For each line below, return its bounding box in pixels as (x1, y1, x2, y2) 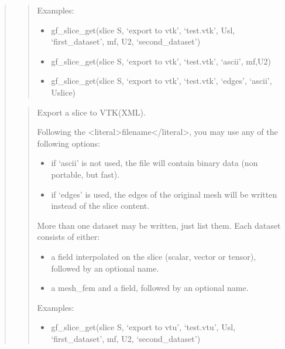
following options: (37, 137, 101, 149)
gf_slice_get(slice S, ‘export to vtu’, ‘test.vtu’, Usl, (51, 321, 235, 333)
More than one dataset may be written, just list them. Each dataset (37, 219, 281, 231)
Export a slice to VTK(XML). (37, 106, 146, 118)
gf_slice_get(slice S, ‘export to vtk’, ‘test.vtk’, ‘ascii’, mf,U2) (51, 55, 272, 67)
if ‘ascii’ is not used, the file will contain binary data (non (51, 157, 258, 169)
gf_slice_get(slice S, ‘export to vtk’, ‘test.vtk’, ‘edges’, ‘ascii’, (51, 74, 272, 87)
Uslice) (51, 86, 76, 98)
